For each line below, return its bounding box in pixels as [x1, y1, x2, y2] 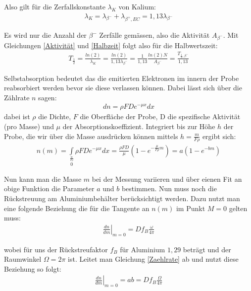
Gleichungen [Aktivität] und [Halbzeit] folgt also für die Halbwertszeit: [4, 40, 218, 50]
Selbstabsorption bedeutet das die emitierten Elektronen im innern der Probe [4, 73, 239, 83]
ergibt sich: [202, 131, 236, 141]
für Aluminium [120, 244, 165, 254]
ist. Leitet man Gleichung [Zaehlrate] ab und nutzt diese [68, 254, 239, 264]
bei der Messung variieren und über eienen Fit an [92, 173, 242, 184]
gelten [229, 203, 248, 213]
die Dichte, [38, 111, 71, 122]
